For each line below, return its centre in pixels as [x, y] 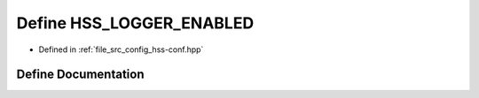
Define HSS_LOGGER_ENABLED [135, 23]
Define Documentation [80, 75]
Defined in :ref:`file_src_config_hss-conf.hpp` [121, 49]
